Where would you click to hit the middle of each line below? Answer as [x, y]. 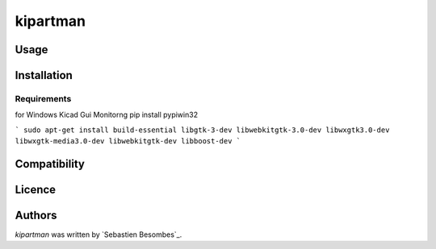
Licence [36, 189]
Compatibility [50, 164]
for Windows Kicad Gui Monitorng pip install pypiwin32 [106, 115]
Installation [44, 75]
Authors [36, 215]
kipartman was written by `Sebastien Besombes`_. [99, 234]
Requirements [43, 98]
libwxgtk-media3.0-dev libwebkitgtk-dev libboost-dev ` [128, 141]
